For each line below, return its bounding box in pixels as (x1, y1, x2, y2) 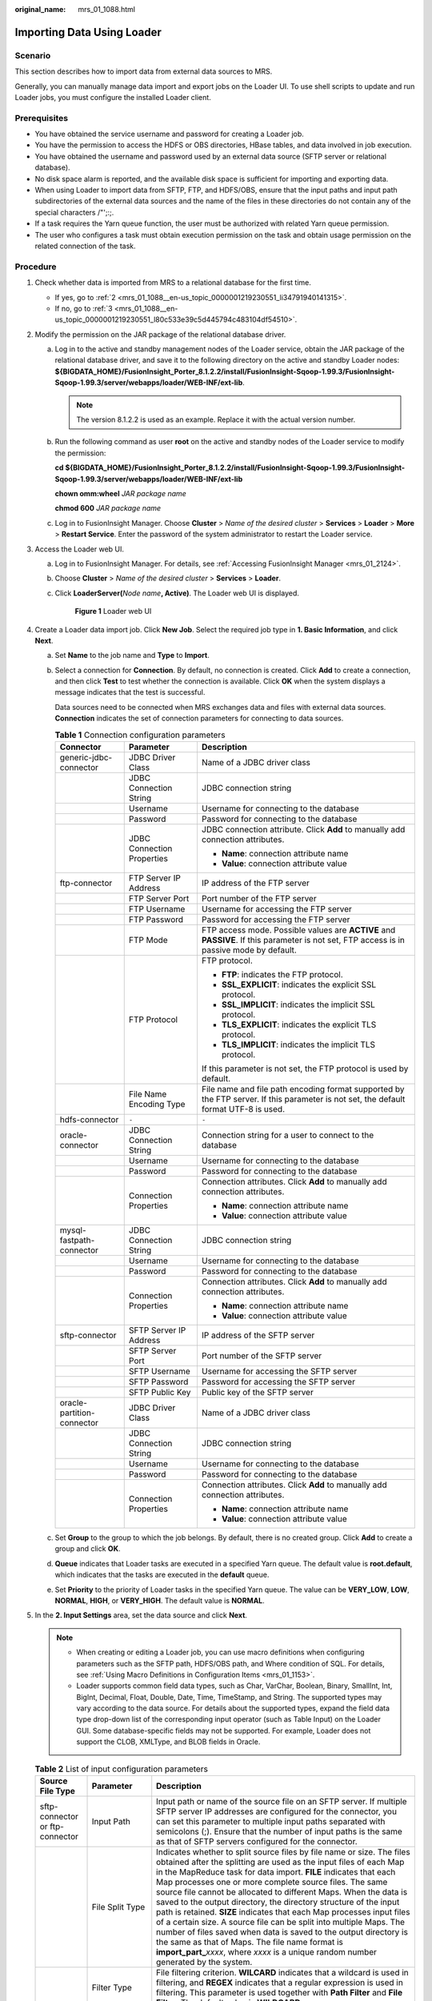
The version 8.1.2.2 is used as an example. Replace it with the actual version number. (76, 415, 356, 424)
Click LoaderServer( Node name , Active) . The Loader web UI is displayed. (54, 588, 300, 598)
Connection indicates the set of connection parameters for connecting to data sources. (54, 713, 344, 724)
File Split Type (91, 1902, 146, 1913)
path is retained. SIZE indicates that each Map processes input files (156, 1907, 410, 1918)
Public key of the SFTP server (201, 1387, 314, 1397)
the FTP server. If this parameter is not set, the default (201, 1093, 406, 1105)
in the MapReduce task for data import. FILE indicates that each (156, 1867, 396, 1878)
